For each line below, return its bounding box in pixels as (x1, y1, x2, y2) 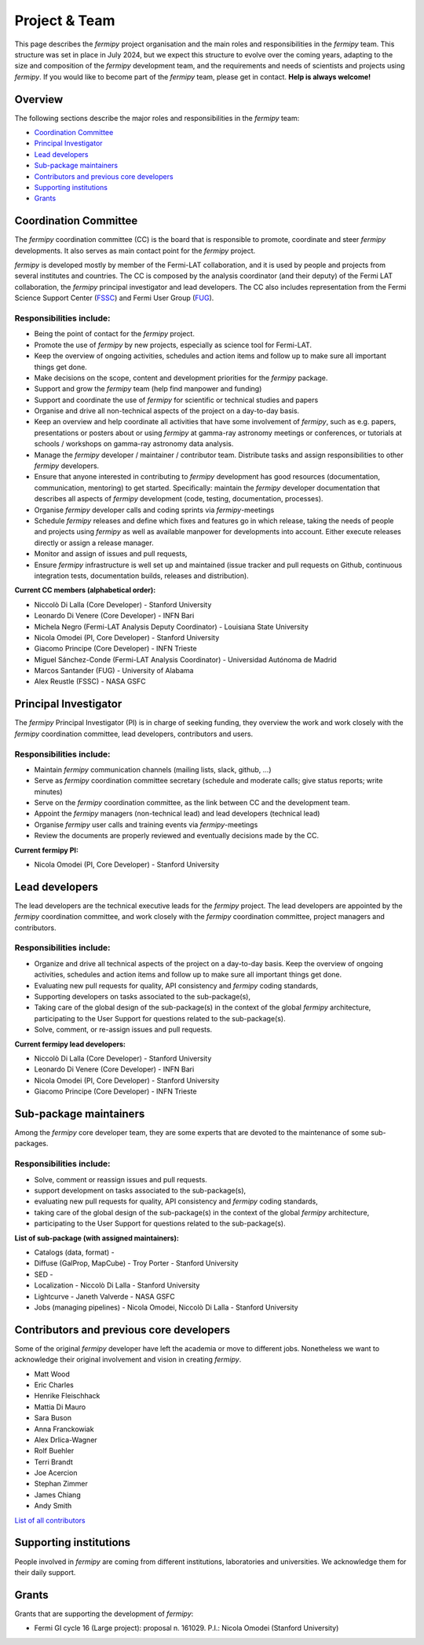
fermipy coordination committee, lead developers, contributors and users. (14, 729, 254, 738)
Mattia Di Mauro (34, 1402, 86, 1412)
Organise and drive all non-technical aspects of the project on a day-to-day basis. (34, 406, 300, 416)
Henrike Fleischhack (34, 1391, 101, 1401)
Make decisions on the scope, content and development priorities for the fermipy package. (34, 373, 328, 383)
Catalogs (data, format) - (34, 1247, 115, 1257)
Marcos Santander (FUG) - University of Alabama (34, 666, 194, 676)
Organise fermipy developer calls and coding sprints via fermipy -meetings (34, 505, 275, 515)
